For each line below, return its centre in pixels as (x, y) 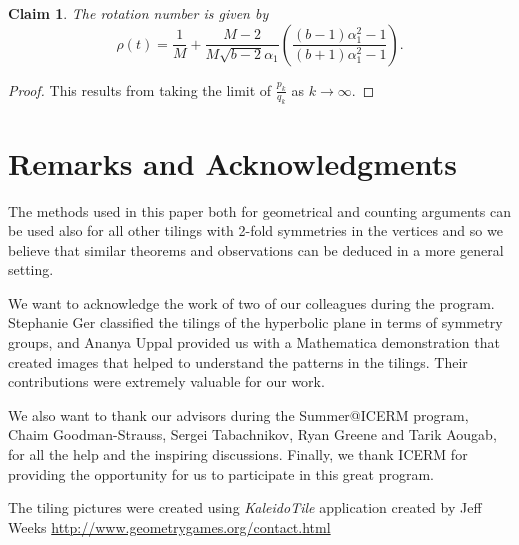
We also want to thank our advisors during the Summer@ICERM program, (238, 414)
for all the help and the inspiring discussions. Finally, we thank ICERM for (238, 454)
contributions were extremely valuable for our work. (166, 381)
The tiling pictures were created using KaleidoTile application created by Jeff (245, 507)
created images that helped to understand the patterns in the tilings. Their (238, 361)
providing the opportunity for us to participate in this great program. (221, 473)
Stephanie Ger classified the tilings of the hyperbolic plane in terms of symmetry (255, 322)
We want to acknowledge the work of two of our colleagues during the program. (251, 302)
